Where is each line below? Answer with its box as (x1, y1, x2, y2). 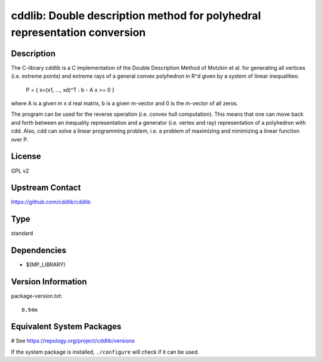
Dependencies (11, 246, 67, 256)
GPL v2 (11, 167, 29, 174)
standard (11, 230, 33, 237)
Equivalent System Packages (11, 321, 122, 332)
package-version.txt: (11, 293, 63, 300)
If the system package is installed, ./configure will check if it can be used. (11, 348, 199, 355)
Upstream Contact (11, 183, 81, 193)
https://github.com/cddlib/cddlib (11, 198, 91, 205)
